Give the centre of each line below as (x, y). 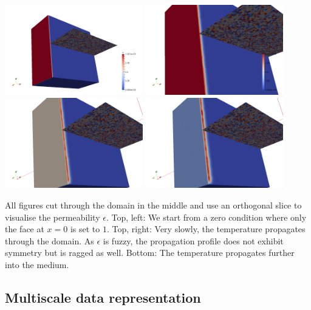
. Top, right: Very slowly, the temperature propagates (206, 229)
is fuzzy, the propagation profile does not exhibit (193, 240)
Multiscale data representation (103, 297)
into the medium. (37, 264)
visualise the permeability (53, 217)
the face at (25, 229)
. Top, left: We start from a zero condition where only (206, 217)
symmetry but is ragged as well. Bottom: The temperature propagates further (150, 253)
